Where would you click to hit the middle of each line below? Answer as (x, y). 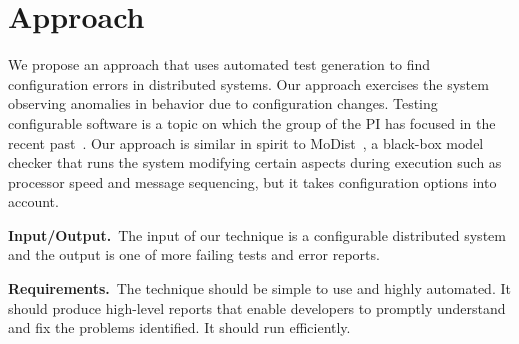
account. (33, 201)
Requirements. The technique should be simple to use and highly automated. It (259, 288)
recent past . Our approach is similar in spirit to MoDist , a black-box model (246, 142)
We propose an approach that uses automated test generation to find (219, 64)
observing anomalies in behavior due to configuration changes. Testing (223, 103)
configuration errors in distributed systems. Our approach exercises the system (248, 83)
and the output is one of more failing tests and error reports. (194, 254)
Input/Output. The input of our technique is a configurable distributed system (257, 234)
